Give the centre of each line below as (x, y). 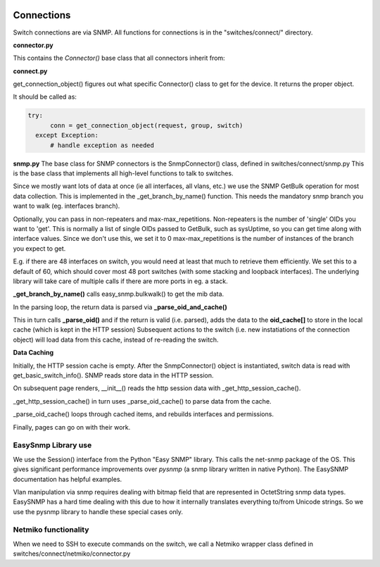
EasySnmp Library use (52, 445)
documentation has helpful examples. (68, 479)
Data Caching (33, 353)
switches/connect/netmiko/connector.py (72, 554)
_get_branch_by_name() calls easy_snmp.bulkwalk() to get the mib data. (119, 294)
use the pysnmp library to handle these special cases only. (98, 511)
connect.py (30, 71)
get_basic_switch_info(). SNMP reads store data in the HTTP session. (113, 375)
